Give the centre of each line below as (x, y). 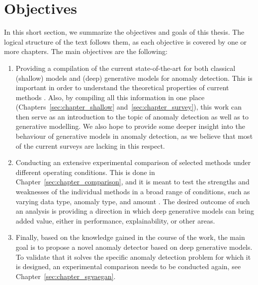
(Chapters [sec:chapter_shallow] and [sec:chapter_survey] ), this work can (129, 107)
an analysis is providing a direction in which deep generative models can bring (135, 211)
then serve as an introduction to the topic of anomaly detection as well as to (132, 116)
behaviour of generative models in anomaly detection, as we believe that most (134, 136)
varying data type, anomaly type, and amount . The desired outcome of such (133, 201)
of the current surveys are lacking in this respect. (90, 145)
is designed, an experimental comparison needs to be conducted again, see (128, 266)
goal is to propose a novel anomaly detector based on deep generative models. (134, 247)
